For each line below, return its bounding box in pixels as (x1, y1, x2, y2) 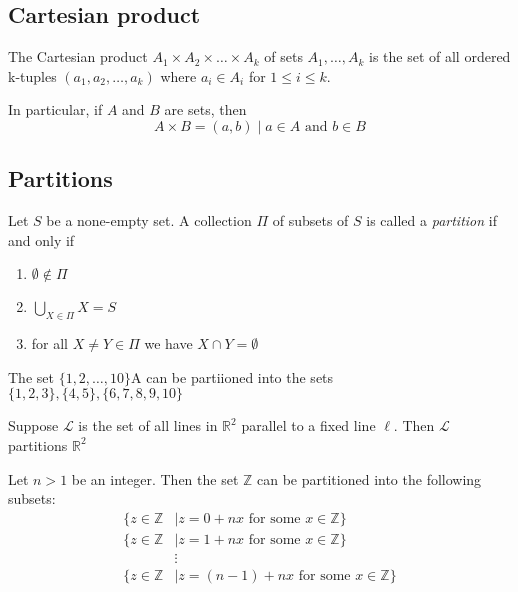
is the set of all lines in (78, 415, 218, 436)
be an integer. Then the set (71, 468, 239, 489)
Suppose (8, 415, 59, 436)
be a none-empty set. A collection (46, 210, 252, 231)
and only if (8, 229, 75, 250)
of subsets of (272, 210, 349, 231)
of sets (264, 46, 303, 67)
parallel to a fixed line (241, 415, 376, 436)
